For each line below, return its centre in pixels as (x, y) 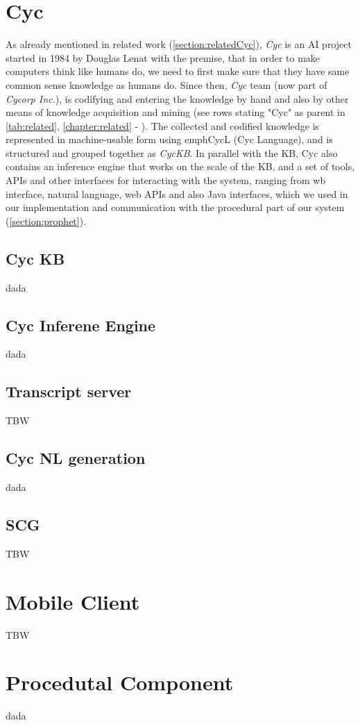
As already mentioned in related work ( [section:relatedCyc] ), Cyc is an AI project (179, 44)
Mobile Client (73, 601)
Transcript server (69, 391)
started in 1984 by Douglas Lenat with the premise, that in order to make (163, 57)
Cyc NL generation (76, 458)
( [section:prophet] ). (46, 220)
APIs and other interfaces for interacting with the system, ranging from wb (166, 180)
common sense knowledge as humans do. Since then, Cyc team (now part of (166, 84)
